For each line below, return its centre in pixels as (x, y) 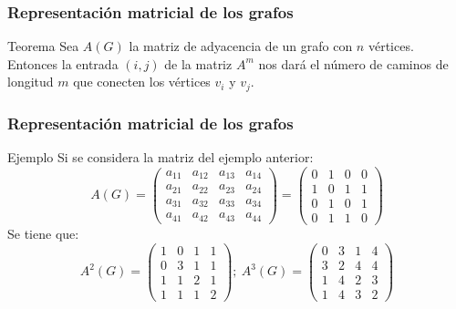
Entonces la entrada (63, 63)
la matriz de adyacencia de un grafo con (241, 46)
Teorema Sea (43, 46)
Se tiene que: (43, 233)
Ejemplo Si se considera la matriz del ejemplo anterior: (161, 157)
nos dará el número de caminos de (353, 63)
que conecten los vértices (142, 82)
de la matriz (198, 63)
